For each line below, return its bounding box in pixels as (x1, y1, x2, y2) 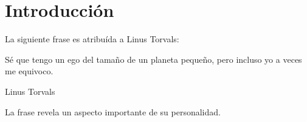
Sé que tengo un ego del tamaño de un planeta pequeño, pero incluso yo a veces (5, 53, 302, 65)
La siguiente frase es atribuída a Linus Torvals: (5, 33, 179, 45)
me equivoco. (5, 65, 53, 77)
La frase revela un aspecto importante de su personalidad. (5, 105, 221, 118)
